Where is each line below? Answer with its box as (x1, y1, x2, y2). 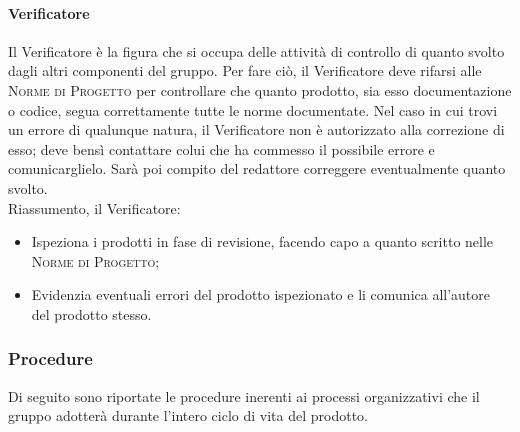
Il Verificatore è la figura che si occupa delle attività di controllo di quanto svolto (8, 40, 505, 61)
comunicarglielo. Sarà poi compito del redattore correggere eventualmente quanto (8, 158, 506, 179)
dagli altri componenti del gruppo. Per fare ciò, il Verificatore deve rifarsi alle (8, 60, 482, 81)
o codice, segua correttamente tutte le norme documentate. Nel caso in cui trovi (8, 99, 498, 120)
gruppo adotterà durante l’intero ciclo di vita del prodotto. (8, 405, 368, 426)
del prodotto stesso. (31, 303, 152, 324)
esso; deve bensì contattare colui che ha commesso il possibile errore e (8, 138, 435, 159)
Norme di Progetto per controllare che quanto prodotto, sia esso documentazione (8, 79, 512, 100)
